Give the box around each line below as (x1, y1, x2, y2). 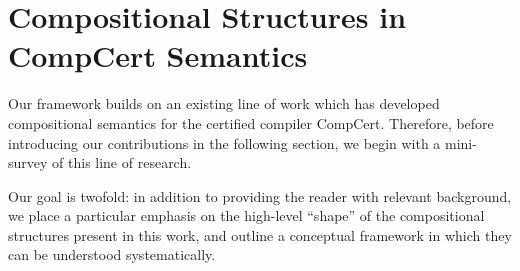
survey (8, 152, 48, 173)
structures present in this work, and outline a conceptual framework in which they (8, 224, 512, 245)
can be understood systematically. (8, 244, 216, 265)
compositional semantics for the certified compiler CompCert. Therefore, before (8, 112, 494, 133)
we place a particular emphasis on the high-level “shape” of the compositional (8, 205, 485, 226)
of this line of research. (52, 152, 192, 173)
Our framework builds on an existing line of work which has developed (8, 93, 440, 114)
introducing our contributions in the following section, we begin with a (8, 132, 441, 153)
